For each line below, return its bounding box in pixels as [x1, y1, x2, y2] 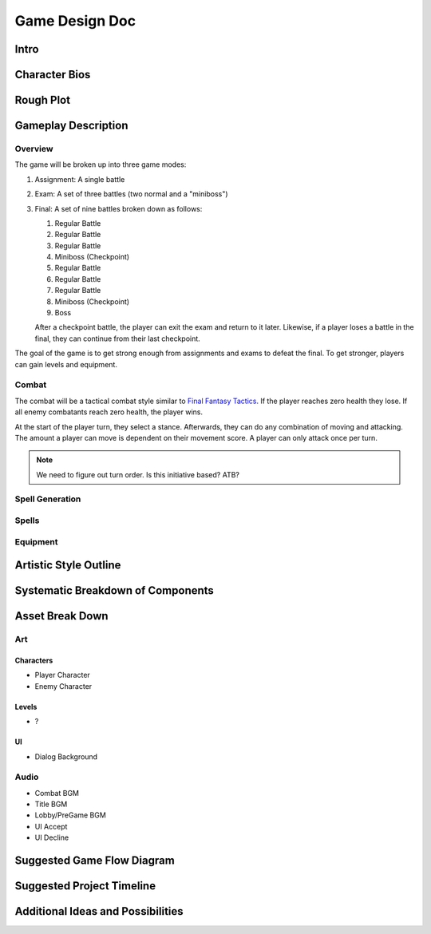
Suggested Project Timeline [14, 879, 156, 893]
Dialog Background [34, 751, 98, 762]
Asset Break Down [14, 609, 109, 623]
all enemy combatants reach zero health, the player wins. [14, 407, 204, 417]
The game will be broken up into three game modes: [14, 160, 187, 169]
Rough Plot [14, 93, 71, 107]
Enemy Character [34, 681, 93, 691]
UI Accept [34, 821, 68, 831]
